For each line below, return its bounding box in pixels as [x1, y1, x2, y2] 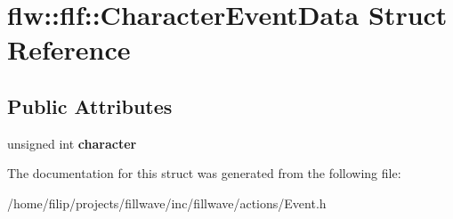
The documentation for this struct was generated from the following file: [7, 164, 401, 182]
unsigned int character [7, 134, 137, 152]
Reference [7, 31, 131, 68]
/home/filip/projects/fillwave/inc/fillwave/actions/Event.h [7, 193, 327, 212]
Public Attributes [7, 92, 173, 119]
